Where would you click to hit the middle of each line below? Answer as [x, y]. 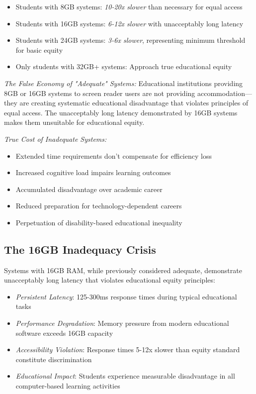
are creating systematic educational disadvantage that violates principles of [134, 103]
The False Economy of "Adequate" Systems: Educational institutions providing [124, 83]
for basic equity [39, 49]
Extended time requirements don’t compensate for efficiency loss [114, 155]
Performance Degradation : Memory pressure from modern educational [122, 323]
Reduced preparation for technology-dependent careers [99, 206]
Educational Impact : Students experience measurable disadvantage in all [125, 376]
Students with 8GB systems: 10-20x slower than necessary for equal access [129, 6]
